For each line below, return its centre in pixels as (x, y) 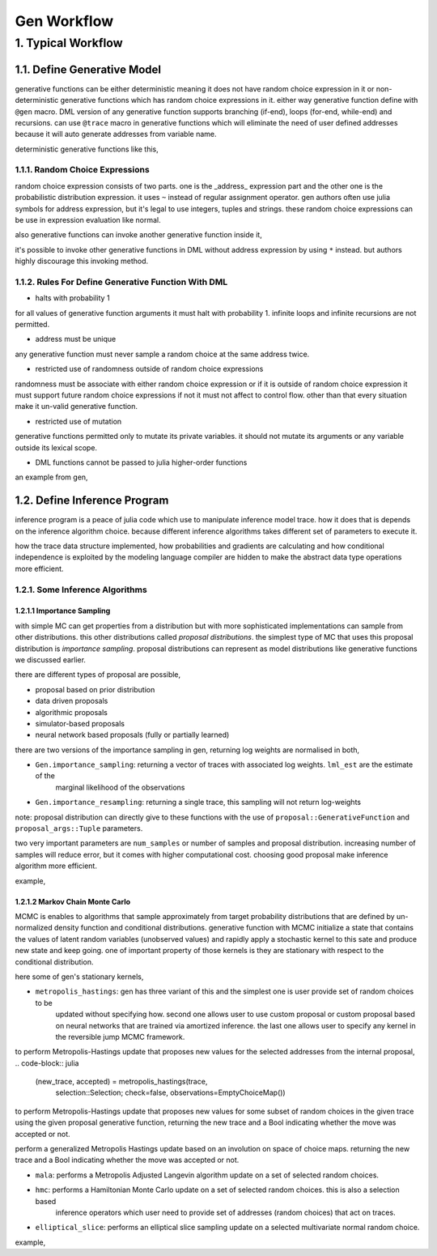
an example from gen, (51, 477)
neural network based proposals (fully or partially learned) (132, 735)
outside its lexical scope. (56, 447)
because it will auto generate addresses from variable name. (116, 134)
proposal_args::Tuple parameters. (79, 828)
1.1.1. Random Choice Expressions (82, 170)
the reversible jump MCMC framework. (120, 1037)
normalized (34, 928)
